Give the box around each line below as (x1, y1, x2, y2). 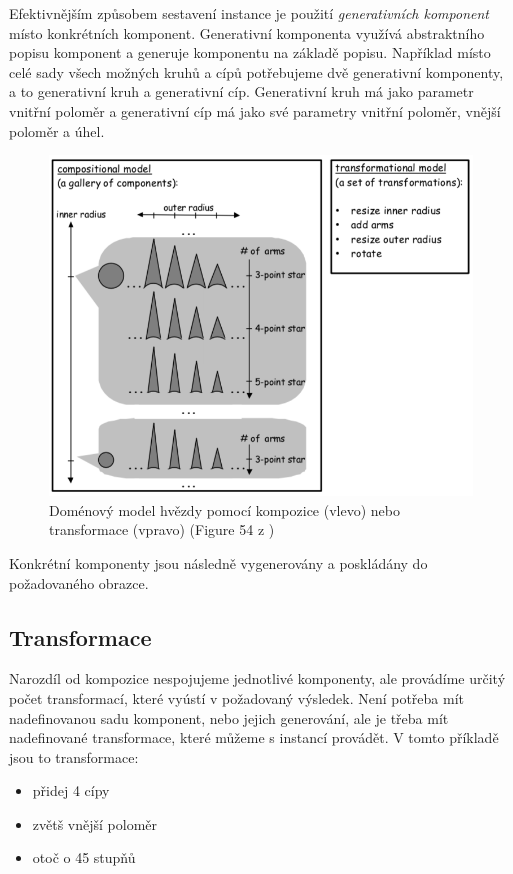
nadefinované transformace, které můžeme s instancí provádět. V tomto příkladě (9, 727, 499, 748)
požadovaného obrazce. (9, 572, 149, 593)
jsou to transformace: (9, 746, 139, 767)
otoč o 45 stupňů (32, 847, 136, 868)
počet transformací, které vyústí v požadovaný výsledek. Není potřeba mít (9, 687, 465, 708)
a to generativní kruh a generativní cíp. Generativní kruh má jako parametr (9, 81, 474, 102)
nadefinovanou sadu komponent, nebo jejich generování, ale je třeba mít (9, 707, 449, 728)
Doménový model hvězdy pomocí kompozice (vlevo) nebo (49, 499, 400, 520)
